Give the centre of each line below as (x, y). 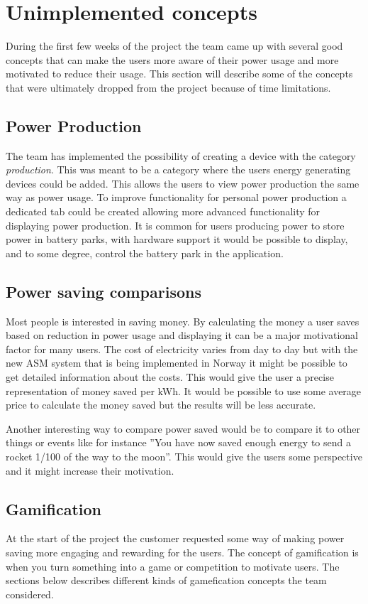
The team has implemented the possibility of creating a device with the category (181, 155)
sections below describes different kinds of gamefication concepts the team (166, 580)
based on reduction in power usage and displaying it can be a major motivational (182, 335)
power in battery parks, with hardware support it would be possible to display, (177, 239)
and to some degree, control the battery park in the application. (145, 253)
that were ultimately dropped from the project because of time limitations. (168, 87)
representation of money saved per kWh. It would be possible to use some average (184, 390)
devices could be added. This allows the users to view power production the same (183, 183)
